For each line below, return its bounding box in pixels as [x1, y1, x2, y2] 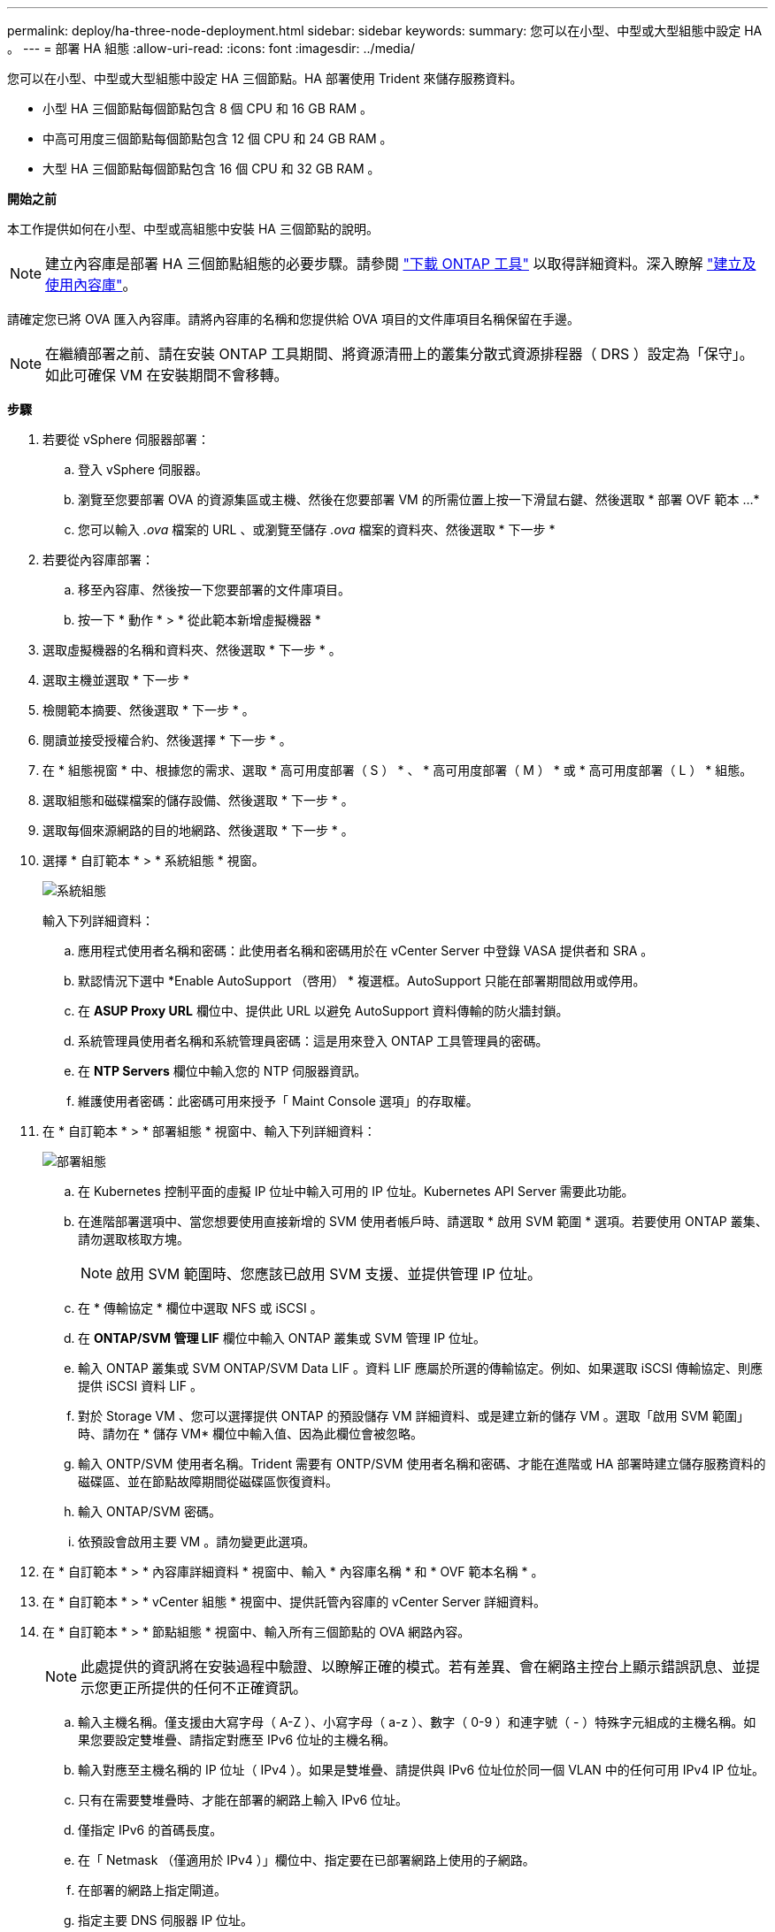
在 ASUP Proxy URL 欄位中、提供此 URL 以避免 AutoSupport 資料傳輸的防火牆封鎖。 [78, 1003, 569, 1018]
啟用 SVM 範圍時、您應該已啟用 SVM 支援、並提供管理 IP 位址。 [116, 1265, 542, 1283]
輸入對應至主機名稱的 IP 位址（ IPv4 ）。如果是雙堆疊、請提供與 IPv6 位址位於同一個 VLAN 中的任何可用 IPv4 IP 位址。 [78, 1762, 764, 1777]
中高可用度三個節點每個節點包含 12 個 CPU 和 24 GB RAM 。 [42, 131, 393, 146]
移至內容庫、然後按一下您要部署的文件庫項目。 [78, 582, 350, 597]
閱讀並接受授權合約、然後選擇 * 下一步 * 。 [42, 732, 292, 747]
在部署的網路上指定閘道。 [78, 1882, 226, 1897]
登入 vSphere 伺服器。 [78, 462, 208, 477]
